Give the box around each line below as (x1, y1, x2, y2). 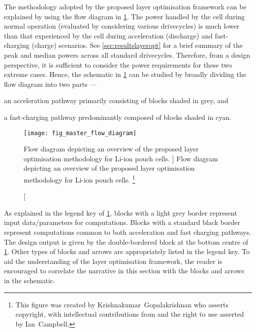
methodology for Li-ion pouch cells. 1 (24, 173, 135, 184)
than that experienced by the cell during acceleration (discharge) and (4, 30, 213, 40)
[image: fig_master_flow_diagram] (24, 129, 137, 137)
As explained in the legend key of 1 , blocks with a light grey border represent (4, 207, 237, 218)
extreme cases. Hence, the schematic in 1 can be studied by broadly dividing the (4, 69, 246, 79)
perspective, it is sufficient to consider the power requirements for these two (4, 59, 232, 70)
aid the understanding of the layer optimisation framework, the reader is (4, 256, 223, 266)
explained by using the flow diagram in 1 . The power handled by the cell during (4, 11, 245, 21)
